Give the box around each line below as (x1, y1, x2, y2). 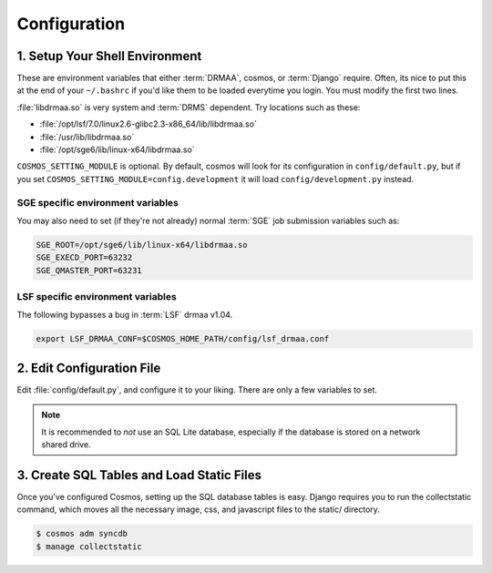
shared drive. (41, 439, 91, 450)
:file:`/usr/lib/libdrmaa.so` (39, 131, 135, 142)
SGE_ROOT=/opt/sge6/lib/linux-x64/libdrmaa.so (36, 240, 248, 250)
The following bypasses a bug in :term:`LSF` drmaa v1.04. (16, 310, 233, 321)
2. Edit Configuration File (16, 360, 161, 375)
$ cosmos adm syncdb (36, 528, 128, 539)
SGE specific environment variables (16, 196, 179, 209)
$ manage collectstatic (36, 541, 143, 551)
